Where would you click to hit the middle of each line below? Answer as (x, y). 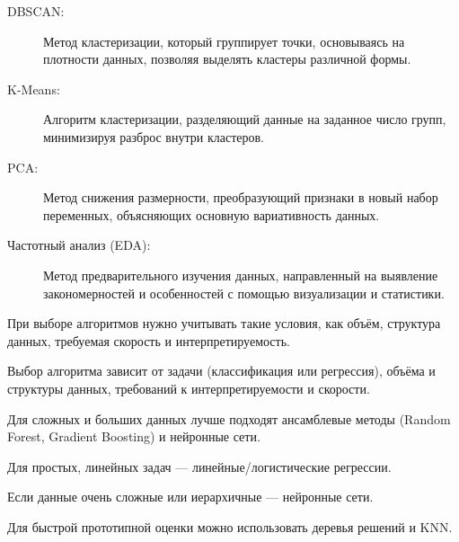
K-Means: (34, 89)
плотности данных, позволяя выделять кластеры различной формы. (227, 59)
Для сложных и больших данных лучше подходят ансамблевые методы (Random (229, 418)
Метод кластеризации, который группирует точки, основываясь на (224, 41)
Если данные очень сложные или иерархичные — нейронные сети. (190, 497)
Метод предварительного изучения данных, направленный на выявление (241, 275)
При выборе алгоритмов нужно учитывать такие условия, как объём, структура (224, 323)
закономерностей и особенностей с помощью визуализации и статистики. (244, 293)
